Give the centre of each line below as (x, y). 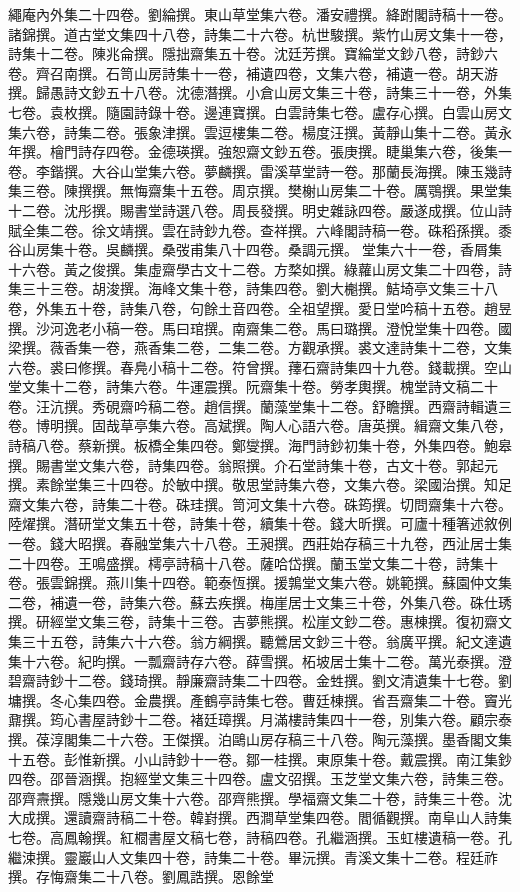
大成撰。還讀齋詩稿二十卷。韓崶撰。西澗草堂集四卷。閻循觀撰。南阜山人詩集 (260, 817)
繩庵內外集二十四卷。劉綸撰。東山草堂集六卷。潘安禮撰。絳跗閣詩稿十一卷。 (260, 14)
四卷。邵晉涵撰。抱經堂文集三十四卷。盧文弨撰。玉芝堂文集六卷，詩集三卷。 (260, 778)
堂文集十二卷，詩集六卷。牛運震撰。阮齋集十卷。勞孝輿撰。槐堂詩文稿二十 (253, 386)
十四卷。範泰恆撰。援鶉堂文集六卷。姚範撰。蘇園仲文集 (329, 582)
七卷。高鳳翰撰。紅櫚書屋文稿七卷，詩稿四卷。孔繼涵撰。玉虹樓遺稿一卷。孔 (260, 836)
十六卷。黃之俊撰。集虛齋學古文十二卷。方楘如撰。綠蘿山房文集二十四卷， (253, 268)
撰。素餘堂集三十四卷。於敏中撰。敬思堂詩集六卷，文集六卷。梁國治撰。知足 (260, 484)
